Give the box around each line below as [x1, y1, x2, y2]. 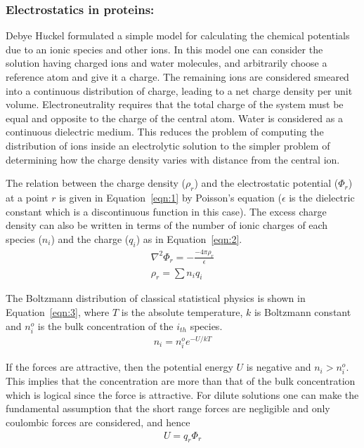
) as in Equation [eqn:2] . [136, 231, 242, 246]
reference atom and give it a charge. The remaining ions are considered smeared [6, 70, 349, 84]
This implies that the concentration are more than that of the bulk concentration [6, 374, 356, 388]
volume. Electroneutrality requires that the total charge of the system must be [6, 97, 344, 112]
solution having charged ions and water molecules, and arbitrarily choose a [6, 55, 327, 70]
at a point [6, 190, 48, 204]
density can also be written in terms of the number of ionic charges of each [6, 218, 328, 232]
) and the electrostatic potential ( [194, 176, 339, 190]
